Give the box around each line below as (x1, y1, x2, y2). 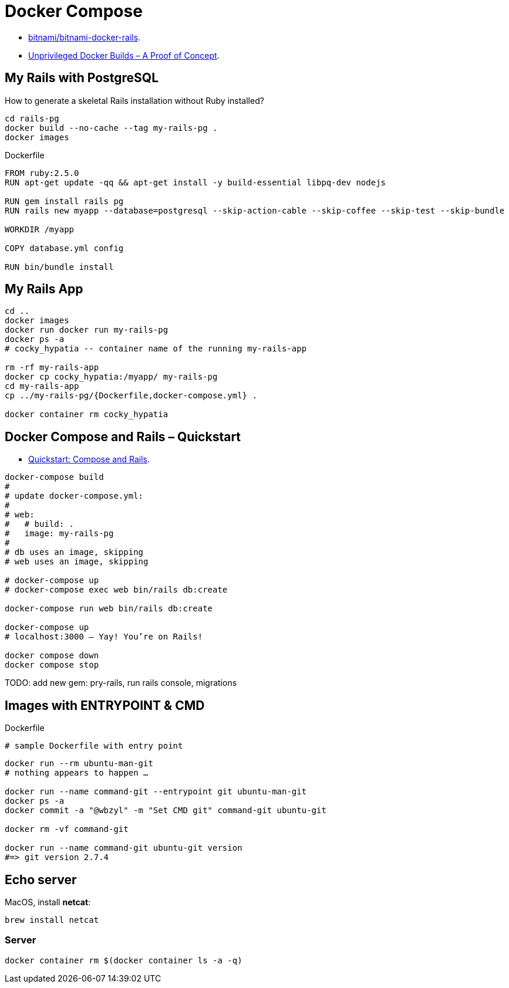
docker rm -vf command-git (5, 824, 129, 834)
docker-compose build (5, 472, 104, 482)
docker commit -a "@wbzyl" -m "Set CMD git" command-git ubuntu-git (5, 806, 326, 816)
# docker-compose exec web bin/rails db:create (5, 585, 228, 595)
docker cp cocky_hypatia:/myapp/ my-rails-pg (5, 372, 218, 382)
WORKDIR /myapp (5, 224, 75, 234)
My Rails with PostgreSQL (5, 70, 159, 86)
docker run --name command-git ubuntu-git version (5, 843, 242, 853)
